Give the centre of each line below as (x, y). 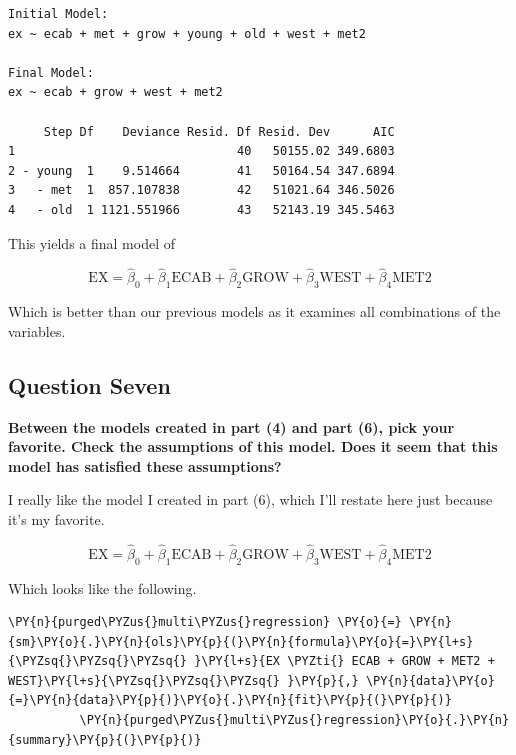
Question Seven (89, 384)
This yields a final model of (91, 242)
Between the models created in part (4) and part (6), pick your (231, 426)
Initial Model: (58, 14)
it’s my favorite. (56, 518)
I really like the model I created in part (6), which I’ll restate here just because (250, 499)
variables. (37, 330)
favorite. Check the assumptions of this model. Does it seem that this (253, 446)
